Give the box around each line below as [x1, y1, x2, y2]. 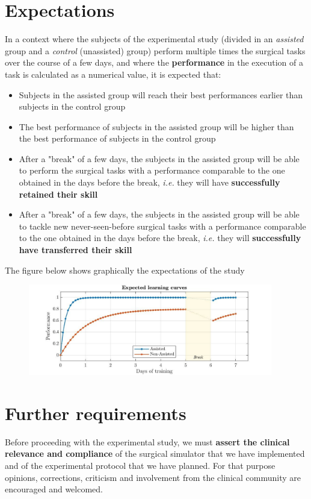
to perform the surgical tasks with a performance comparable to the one [19, 164, 285, 177]
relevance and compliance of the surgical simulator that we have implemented [5, 447, 305, 460]
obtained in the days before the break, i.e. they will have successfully [19, 176, 280, 189]
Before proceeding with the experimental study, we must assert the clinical [5, 435, 290, 448]
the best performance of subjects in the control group [19, 132, 216, 145]
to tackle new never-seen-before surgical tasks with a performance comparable [19, 219, 306, 232]
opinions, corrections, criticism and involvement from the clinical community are [5, 471, 301, 483]
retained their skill [19, 187, 98, 200]
